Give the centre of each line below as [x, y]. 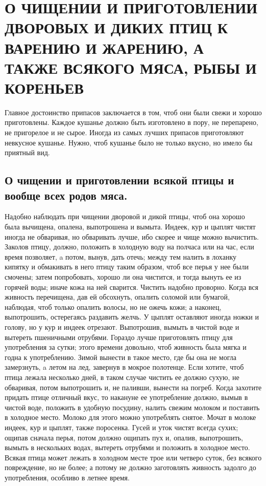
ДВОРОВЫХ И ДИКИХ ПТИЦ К [116, 27]
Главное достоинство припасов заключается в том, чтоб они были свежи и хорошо [133, 112]
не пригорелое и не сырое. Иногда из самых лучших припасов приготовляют [124, 132]
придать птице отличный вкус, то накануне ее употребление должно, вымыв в [126, 397]
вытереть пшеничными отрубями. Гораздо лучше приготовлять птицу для [119, 337]
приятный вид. [27, 152]
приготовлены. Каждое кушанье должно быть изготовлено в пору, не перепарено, [131, 122]
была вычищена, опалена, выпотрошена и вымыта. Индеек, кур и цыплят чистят [130, 227]
